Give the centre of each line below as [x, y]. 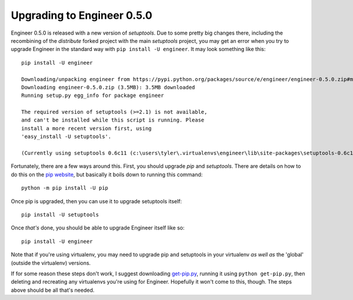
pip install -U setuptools [60, 215]
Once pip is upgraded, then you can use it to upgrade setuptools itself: [96, 201]
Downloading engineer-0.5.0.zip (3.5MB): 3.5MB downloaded [108, 87]
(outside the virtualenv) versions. [51, 263]
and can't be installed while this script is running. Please [113, 120]
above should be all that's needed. [53, 290]
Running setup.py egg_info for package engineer [93, 96]
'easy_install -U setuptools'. [66, 137]
